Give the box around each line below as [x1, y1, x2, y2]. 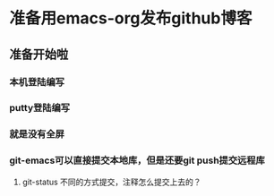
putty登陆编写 [9, 102, 70, 115]
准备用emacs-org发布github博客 [9, 8, 253, 29]
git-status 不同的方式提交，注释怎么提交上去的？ [21, 176, 201, 187]
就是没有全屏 [9, 128, 65, 141]
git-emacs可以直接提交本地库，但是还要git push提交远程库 [9, 154, 266, 166]
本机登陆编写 [9, 75, 65, 88]
